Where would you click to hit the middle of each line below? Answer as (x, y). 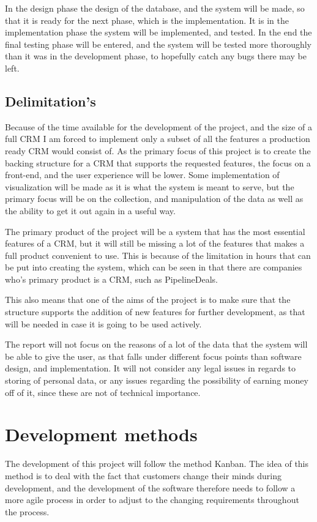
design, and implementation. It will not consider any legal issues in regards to (151, 368)
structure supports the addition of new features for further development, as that (155, 312)
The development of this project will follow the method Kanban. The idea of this (157, 464)
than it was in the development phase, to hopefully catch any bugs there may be (156, 56)
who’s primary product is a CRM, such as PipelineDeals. (111, 279)
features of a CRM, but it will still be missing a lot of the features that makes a (155, 243)
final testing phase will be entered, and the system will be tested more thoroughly (158, 44)
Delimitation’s (50, 101)
